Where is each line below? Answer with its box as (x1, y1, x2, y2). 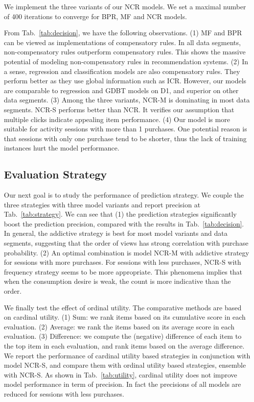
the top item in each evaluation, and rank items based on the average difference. (4, 341, 245, 351)
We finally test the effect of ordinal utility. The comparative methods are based (4, 302, 242, 312)
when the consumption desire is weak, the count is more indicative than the (4, 276, 231, 286)
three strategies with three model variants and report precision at (4, 199, 201, 209)
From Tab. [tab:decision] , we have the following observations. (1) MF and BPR (4, 27, 242, 38)
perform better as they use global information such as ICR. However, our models (4, 75, 247, 86)
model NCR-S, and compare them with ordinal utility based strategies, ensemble (4, 360, 246, 370)
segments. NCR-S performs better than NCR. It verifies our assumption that (4, 104, 234, 114)
